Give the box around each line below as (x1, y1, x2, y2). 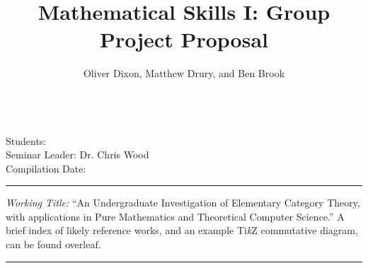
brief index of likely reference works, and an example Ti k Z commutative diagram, (6, 223, 358, 238)
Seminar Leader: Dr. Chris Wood (6, 147, 149, 162)
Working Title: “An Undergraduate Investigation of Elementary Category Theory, (6, 195, 360, 210)
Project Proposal (100, 25, 268, 54)
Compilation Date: (6, 161, 86, 175)
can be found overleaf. (6, 237, 101, 252)
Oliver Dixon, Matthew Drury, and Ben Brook (83, 66, 285, 81)
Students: (6, 133, 47, 148)
